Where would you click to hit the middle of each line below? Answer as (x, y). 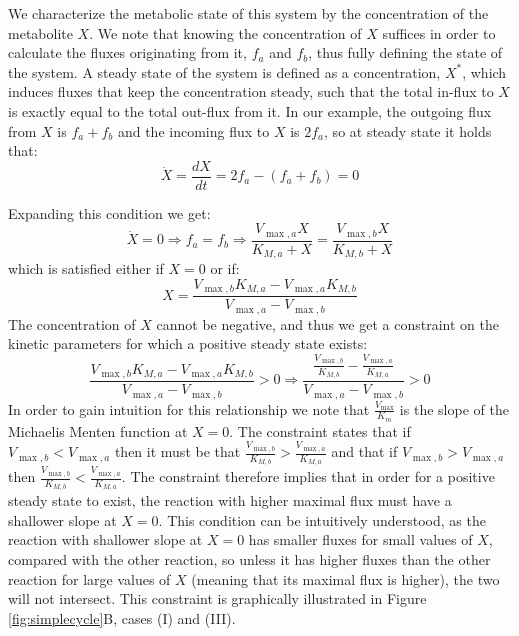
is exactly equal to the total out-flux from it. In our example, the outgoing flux (250, 110)
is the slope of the (454, 408)
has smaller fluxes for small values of (360, 539)
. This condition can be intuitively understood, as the (322, 519)
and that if (364, 451)
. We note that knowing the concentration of (225, 32)
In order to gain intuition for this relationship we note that (189, 408)
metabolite (40, 32)
